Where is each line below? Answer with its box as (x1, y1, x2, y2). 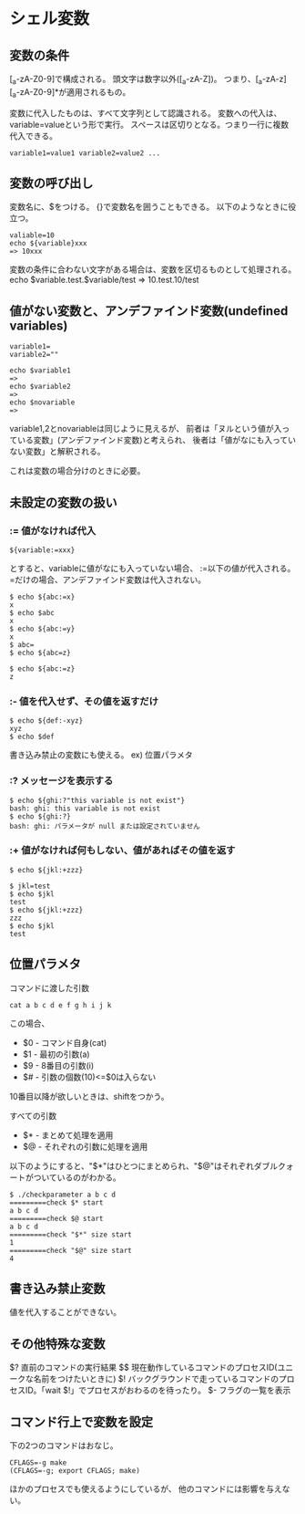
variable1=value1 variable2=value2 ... (9, 148, 161, 158)
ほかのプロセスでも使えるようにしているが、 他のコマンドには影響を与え (9, 1484, 282, 1495)
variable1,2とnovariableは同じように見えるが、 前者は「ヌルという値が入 (9, 423, 282, 434)
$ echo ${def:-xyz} (9, 716, 84, 726)
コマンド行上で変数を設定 (9, 1414, 153, 1429)
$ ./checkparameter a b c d (9, 1190, 117, 1199)
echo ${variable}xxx (9, 239, 88, 248)
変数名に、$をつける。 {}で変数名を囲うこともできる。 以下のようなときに (9, 202, 289, 213)
